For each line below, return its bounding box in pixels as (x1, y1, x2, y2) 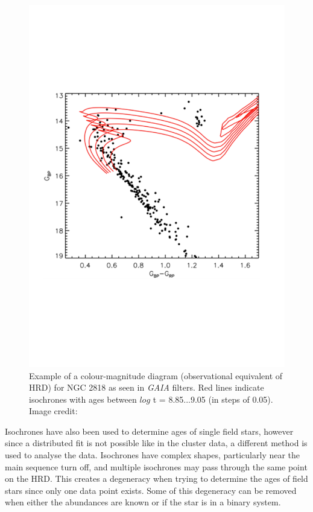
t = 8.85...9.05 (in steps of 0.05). (153, 392, 273, 405)
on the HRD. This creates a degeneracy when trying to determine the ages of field (5, 472, 308, 485)
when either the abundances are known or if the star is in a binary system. (5, 496, 281, 508)
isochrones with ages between (29, 392, 137, 405)
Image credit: (29, 405, 78, 417)
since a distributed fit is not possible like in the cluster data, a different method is (5, 437, 308, 449)
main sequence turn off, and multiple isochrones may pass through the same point (5, 460, 308, 473)
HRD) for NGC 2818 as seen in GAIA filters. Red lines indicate (29, 381, 264, 394)
